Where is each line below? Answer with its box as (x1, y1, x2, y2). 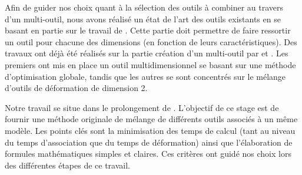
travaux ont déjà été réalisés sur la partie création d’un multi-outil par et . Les (5, 47, 288, 59)
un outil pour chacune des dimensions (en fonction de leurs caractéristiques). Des (5, 35, 297, 48)
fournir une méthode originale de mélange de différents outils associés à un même (5, 113, 298, 125)
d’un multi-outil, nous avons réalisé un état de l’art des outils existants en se (5, 12, 281, 25)
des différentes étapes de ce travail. (5, 159, 130, 171)
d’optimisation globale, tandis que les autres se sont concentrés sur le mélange (5, 70, 286, 82)
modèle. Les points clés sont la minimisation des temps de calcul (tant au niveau (5, 124, 296, 136)
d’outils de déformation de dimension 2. (5, 82, 148, 94)
